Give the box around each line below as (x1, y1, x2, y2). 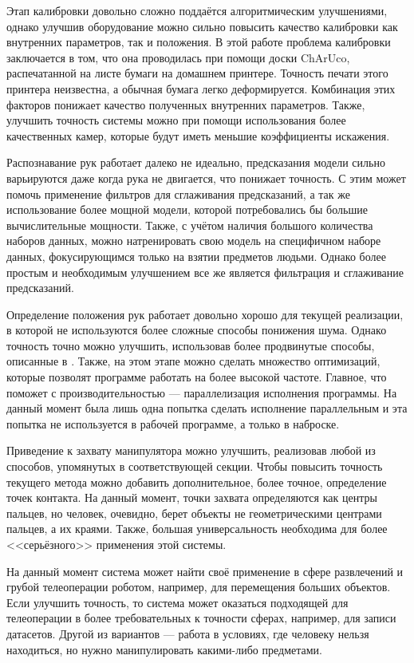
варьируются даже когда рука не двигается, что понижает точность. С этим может (6, 169, 406, 186)
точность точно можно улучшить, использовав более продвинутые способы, (6, 337, 375, 353)
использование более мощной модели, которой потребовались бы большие (6, 201, 368, 218)
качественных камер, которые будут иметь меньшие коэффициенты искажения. (6, 127, 390, 144)
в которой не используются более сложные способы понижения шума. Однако (6, 322, 387, 338)
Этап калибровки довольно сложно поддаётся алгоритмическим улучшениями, (6, 2, 388, 18)
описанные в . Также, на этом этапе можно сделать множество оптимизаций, (6, 353, 380, 369)
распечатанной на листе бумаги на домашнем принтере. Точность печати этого (6, 65, 388, 81)
